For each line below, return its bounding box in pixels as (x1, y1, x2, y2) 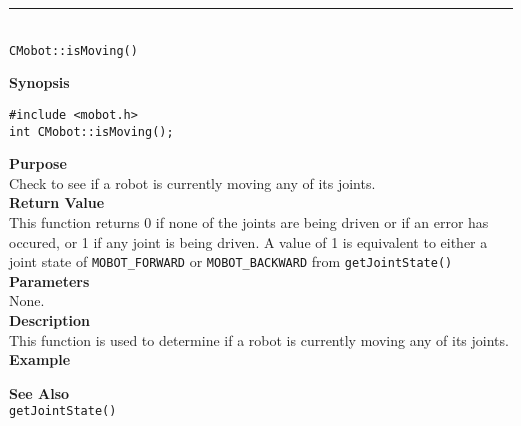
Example (9, 349, 71, 370)
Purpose (9, 153, 67, 174)
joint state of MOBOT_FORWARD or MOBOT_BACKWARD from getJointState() (9, 251, 453, 272)
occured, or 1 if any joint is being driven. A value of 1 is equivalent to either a (9, 231, 488, 252)
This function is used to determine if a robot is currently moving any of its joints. (9, 329, 509, 350)
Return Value (9, 192, 105, 213)
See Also (9, 382, 70, 403)
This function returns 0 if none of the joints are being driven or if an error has (9, 211, 489, 232)
